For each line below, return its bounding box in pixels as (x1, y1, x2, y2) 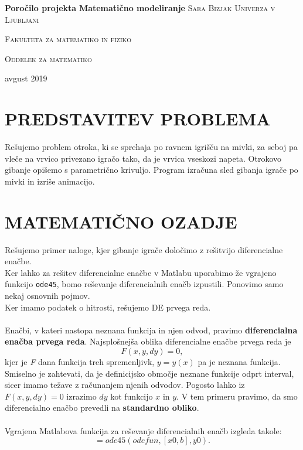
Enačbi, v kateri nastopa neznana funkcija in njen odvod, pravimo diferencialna (5, 323, 298, 336)
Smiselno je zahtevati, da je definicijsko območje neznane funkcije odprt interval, (5, 367, 294, 379)
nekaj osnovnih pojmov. (5, 289, 90, 302)
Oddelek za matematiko (5, 52, 92, 64)
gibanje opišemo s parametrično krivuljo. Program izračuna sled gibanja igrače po (5, 163, 298, 176)
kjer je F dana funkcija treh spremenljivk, (5, 356, 155, 367)
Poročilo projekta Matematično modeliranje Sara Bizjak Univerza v (5, 2, 275, 13)
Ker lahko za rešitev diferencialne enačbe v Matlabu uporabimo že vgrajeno (5, 266, 277, 278)
